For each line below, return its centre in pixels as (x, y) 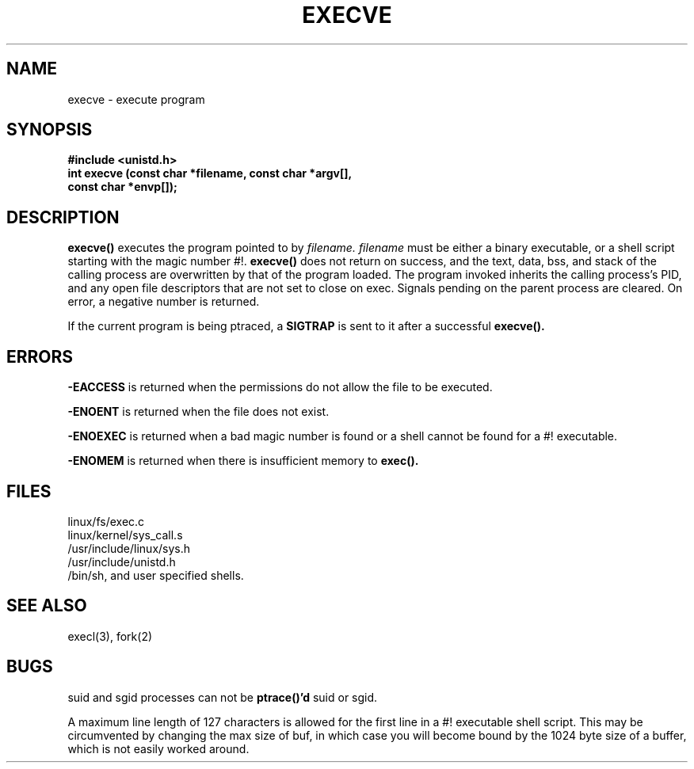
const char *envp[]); (122, 187)
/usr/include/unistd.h (122, 562)
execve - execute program (136, 99)
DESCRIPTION (63, 217)
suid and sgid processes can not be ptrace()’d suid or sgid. (223, 697)
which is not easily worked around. (158, 748)
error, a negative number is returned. (164, 302)
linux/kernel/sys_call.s (125, 535)
